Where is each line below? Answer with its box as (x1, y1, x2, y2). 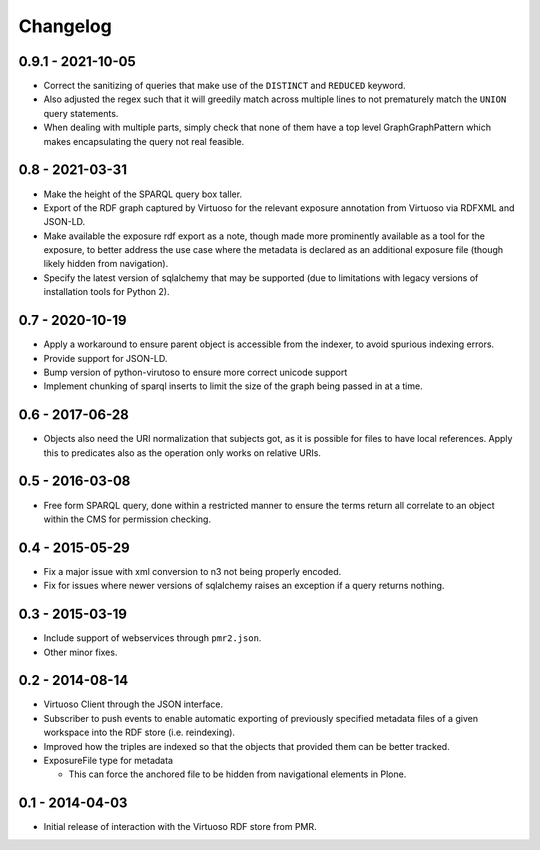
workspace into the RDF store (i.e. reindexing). (43, 726, 235, 739)
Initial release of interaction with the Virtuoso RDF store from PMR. (43, 821, 317, 833)
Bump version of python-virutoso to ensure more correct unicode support (43, 366, 348, 378)
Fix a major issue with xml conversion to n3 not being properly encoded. (43, 565, 342, 577)
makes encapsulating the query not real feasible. (43, 135, 245, 147)
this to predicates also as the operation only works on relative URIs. (43, 446, 322, 459)
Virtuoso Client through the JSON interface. (43, 698, 224, 710)
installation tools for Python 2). (43, 286, 170, 298)
